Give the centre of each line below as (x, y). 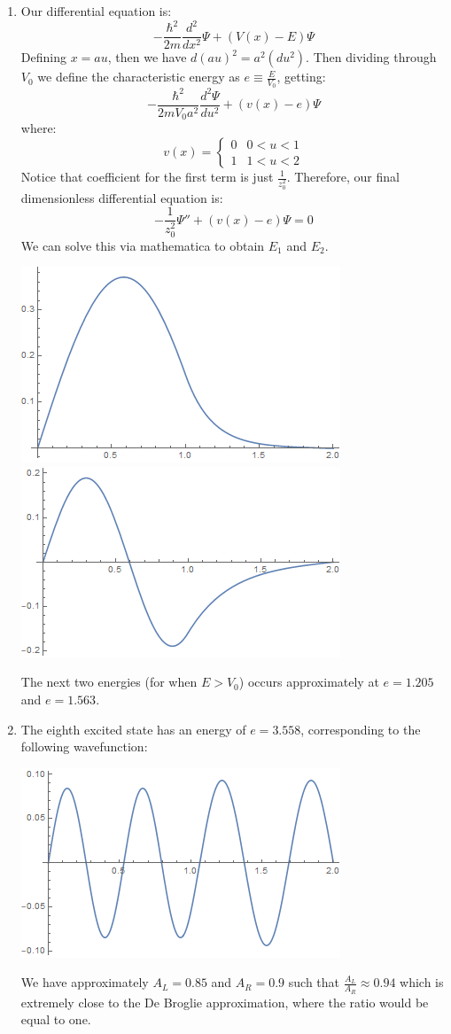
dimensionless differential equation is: (122, 197)
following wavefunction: (84, 746)
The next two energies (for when (109, 682)
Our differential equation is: (96, 11)
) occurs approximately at (309, 682)
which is (422, 982)
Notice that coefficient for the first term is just (147, 176)
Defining (43, 57)
